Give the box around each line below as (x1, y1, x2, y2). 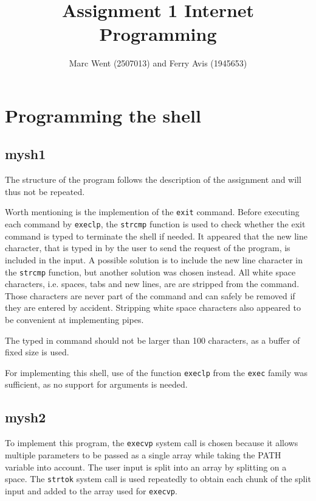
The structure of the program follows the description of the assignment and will (5, 173, 301, 186)
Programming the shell (5, 102, 201, 127)
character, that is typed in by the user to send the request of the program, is (5, 241, 290, 254)
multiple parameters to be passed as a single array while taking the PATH (5, 448, 281, 461)
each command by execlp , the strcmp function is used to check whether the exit (5, 218, 306, 230)
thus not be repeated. (5, 185, 85, 197)
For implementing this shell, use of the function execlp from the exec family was (5, 366, 308, 378)
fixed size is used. (5, 346, 69, 358)
